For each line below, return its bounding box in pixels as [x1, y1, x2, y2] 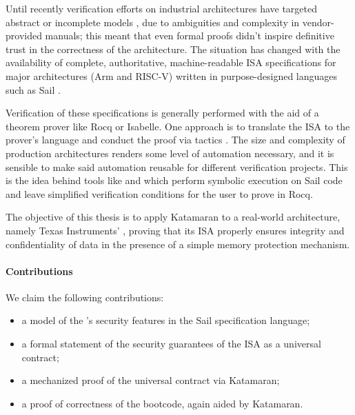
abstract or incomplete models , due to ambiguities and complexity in [6, 14, 300, 29]
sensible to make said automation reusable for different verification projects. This [6, 159, 348, 174]
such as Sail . [6, 82, 61, 97]
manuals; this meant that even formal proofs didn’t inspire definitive [45, 28, 334, 43]
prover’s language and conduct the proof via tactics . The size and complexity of [6, 132, 345, 147]
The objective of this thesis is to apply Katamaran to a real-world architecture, [6, 210, 341, 224]
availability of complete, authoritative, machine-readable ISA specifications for [6, 55, 336, 70]
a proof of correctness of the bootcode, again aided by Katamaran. [21, 396, 303, 410]
